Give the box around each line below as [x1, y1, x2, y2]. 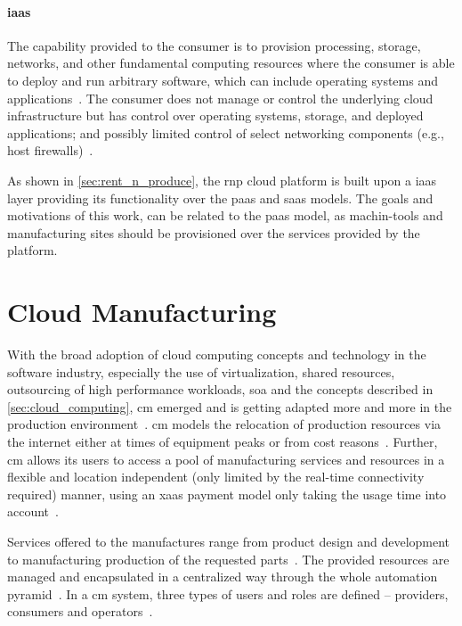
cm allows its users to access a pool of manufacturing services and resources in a [7, 449, 445, 468]
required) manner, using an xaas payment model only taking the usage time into [7, 484, 447, 503]
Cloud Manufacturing [7, 293, 277, 330]
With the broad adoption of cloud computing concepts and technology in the [7, 345, 426, 364]
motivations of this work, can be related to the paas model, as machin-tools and [7, 206, 443, 225]
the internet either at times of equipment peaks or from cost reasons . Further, [7, 432, 438, 451]
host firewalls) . [7, 141, 93, 160]
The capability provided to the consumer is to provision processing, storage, [7, 36, 421, 54]
